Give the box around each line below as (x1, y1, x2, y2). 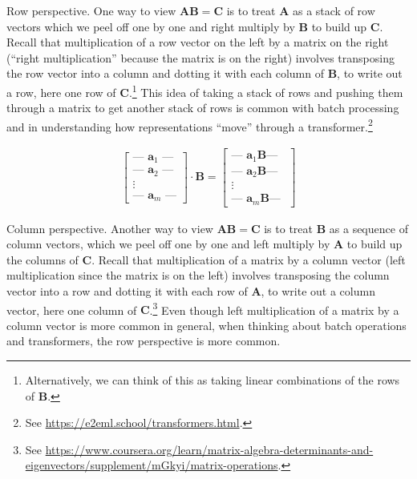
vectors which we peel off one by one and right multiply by (6, 18, 295, 34)
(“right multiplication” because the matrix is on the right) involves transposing (6, 49, 395, 66)
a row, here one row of (6, 83, 116, 100)
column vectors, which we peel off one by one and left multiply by (6, 235, 330, 252)
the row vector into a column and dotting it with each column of (6, 65, 324, 82)
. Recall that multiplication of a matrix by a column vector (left (91, 251, 406, 268)
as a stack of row (292, 2, 375, 18)
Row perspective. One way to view (6, 2, 176, 18)
